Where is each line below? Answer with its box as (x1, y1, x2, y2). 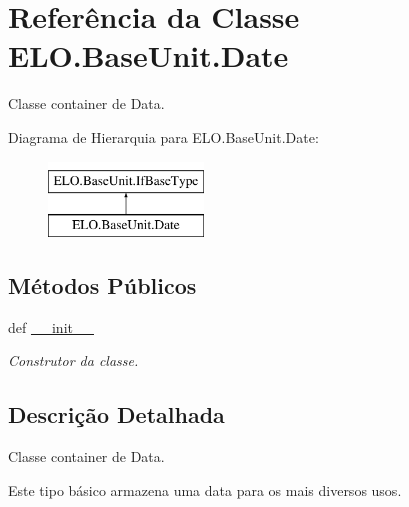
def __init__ (8, 316, 94, 337)
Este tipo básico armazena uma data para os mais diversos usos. (8, 479, 402, 500)
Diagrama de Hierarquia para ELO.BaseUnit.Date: (8, 126, 319, 147)
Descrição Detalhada (8, 399, 225, 430)
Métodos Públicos (8, 270, 197, 301)
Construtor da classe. (8, 350, 139, 371)
